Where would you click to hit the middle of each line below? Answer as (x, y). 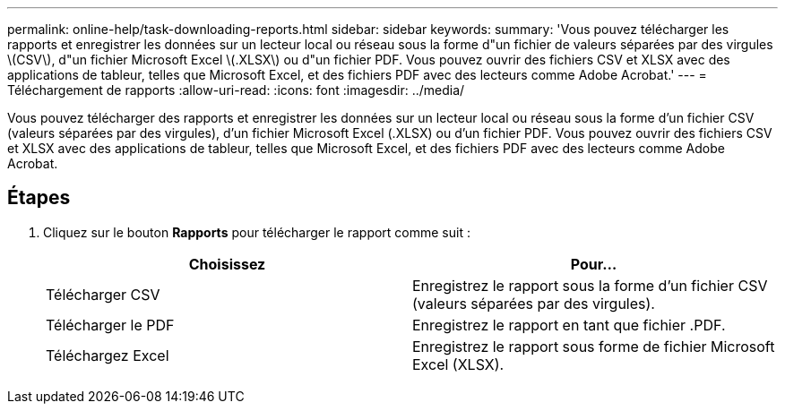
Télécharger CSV (103, 294)
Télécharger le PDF (110, 325)
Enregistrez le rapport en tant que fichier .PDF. (569, 325)
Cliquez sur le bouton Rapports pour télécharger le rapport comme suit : (257, 232)
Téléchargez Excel (108, 355)
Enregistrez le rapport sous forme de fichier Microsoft (594, 346)
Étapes (39, 198)
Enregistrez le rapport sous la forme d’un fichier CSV (590, 285)
